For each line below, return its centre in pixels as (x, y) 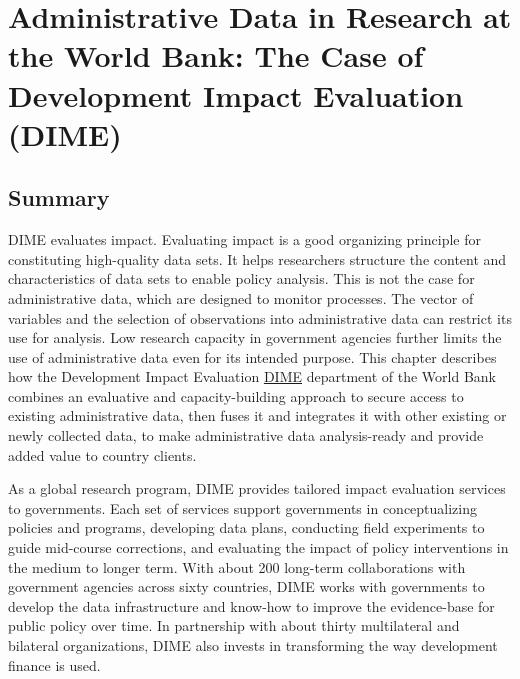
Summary (59, 197)
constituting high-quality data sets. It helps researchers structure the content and (257, 258)
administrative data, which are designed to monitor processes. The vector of (241, 297)
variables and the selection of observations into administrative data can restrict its (260, 317)
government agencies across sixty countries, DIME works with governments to (246, 586)
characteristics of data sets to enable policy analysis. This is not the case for (241, 278)
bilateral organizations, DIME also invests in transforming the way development (253, 645)
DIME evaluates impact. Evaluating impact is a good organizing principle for (245, 239)
